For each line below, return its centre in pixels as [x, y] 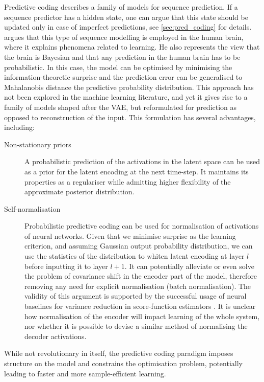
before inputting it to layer [66, 266]
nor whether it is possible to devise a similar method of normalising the [136, 326]
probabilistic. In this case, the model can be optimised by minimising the [118, 67]
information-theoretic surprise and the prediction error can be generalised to [123, 77]
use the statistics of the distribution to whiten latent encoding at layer [135, 256]
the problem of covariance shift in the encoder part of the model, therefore [141, 276]
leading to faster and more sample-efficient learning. [85, 373]
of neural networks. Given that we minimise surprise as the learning [130, 235]
